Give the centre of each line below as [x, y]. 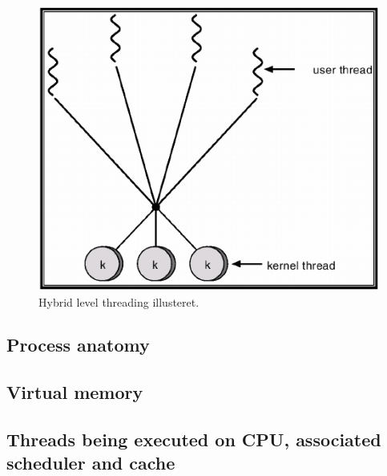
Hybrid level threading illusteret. [119, 301]
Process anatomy [78, 345]
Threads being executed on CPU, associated [194, 439]
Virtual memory [75, 392]
